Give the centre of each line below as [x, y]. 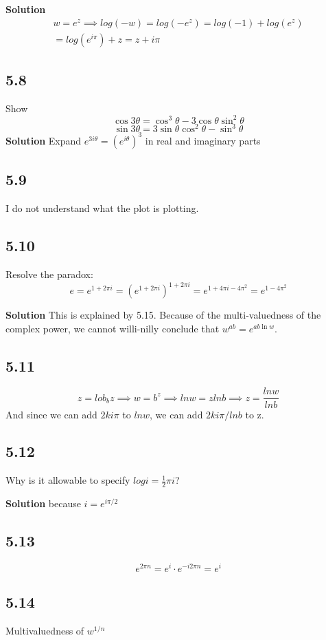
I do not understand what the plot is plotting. [102, 208]
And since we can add [51, 414]
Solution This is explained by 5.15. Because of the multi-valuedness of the [163, 315]
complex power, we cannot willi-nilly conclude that [113, 328]
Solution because [43, 503]
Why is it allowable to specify [68, 480]
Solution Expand [44, 140]
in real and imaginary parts [203, 140]
